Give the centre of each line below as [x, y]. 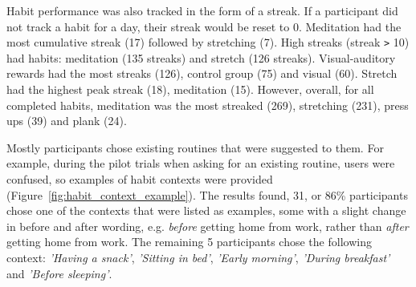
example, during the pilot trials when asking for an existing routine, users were [201, 163]
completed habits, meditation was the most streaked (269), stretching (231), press [208, 105]
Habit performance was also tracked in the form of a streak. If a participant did [202, 10]
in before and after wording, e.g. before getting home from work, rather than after [208, 226]
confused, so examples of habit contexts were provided [140, 179]
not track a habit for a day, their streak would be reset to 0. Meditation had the [204, 26]
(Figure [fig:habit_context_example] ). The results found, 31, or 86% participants [207, 194]
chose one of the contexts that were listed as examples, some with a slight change [206, 210]
